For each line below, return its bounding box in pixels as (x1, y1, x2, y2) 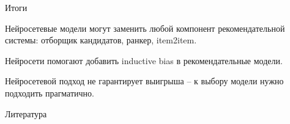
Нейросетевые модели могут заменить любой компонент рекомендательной (5, 21, 285, 34)
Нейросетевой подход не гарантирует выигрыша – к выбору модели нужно (5, 75, 284, 87)
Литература (5, 107, 47, 120)
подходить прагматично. (5, 86, 94, 99)
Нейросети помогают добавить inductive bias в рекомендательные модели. (5, 54, 283, 67)
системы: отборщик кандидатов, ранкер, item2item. (5, 34, 197, 46)
